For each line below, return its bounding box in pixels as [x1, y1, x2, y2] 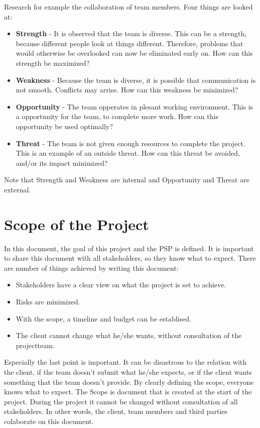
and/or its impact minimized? [16, 157, 108, 168]
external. [4, 184, 31, 194]
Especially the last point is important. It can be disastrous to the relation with [4, 357, 247, 367]
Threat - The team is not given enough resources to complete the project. [16, 138, 245, 148]
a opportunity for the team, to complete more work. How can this [16, 111, 218, 122]
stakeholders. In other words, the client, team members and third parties [4, 406, 228, 416]
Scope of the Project [4, 213, 149, 234]
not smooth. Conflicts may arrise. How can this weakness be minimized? [16, 84, 238, 95]
